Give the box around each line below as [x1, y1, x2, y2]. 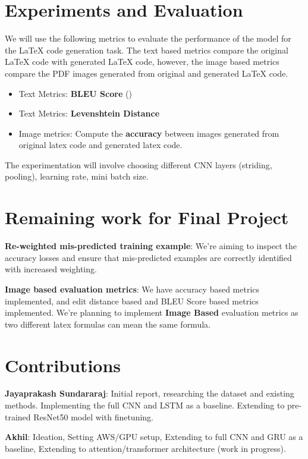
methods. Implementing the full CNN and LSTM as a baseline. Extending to [5, 399, 285, 411]
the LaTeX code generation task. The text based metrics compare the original [5, 43, 288, 56]
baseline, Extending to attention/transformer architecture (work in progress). [5, 442, 286, 454]
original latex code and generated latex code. [18, 139, 183, 151]
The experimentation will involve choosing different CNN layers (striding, [5, 158, 272, 171]
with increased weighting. [5, 263, 97, 275]
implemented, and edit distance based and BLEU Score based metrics [5, 294, 259, 307]
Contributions [5, 353, 121, 377]
